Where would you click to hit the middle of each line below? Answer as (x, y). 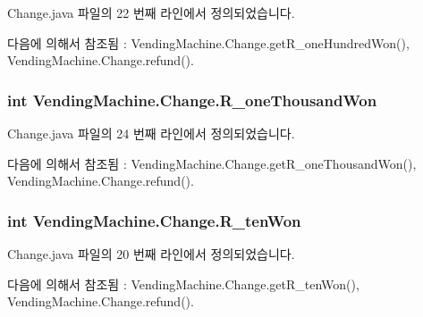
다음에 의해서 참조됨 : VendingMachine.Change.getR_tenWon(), (183, 284)
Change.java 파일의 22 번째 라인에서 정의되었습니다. (151, 13)
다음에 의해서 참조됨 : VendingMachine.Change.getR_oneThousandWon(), (212, 163)
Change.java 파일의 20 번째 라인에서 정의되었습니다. (151, 254)
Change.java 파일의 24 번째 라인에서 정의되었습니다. (151, 133)
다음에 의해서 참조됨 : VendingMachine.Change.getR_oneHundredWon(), (208, 42)
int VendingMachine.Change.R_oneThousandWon (192, 100)
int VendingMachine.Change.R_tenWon (154, 220)
